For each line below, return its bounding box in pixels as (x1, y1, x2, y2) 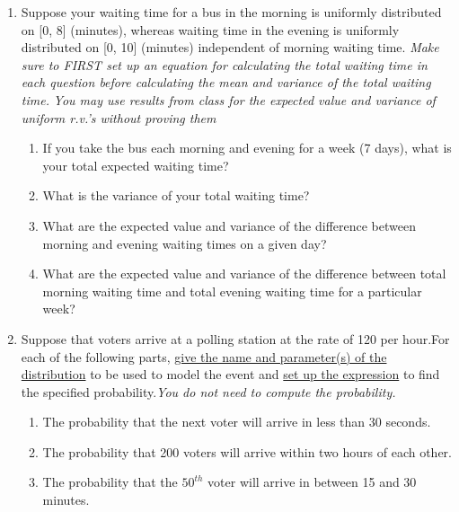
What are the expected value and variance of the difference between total (42, 264, 446, 283)
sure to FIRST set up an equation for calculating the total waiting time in (21, 55, 428, 74)
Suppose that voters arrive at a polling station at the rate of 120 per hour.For (21, 329, 450, 348)
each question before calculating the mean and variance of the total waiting (21, 73, 431, 92)
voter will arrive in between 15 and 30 (207, 472, 417, 491)
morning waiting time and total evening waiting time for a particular (42, 281, 422, 300)
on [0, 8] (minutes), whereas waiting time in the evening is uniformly (21, 20, 400, 39)
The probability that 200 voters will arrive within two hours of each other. (42, 442, 452, 461)
